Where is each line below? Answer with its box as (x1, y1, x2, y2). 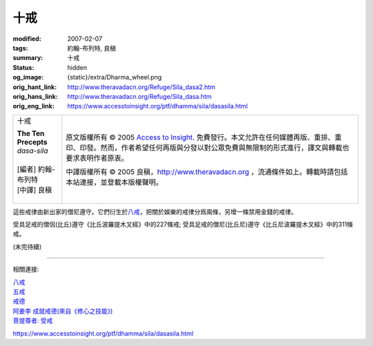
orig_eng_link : (12, 102, 55, 110)
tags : (12, 44, 28, 52)
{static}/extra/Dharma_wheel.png (67, 73, 162, 81)
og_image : (12, 73, 44, 81)
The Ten (17, 128, 45, 138)
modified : (12, 35, 41, 43)
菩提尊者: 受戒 (12, 316, 53, 325)
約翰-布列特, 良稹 (67, 44, 117, 52)
